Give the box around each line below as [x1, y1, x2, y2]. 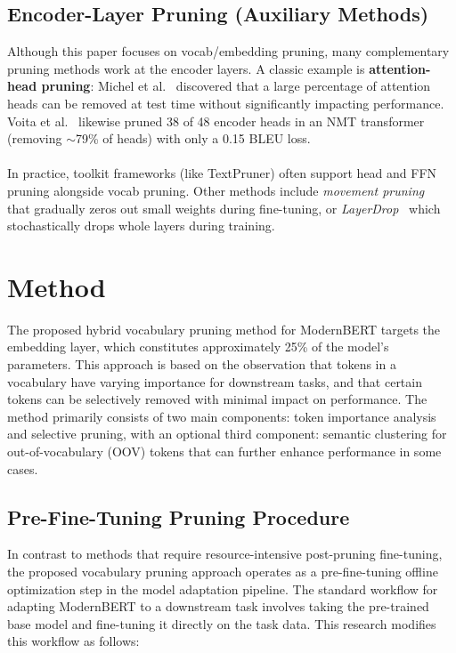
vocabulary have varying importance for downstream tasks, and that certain [7, 372, 422, 391]
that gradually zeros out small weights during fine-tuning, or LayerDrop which [7, 198, 441, 217]
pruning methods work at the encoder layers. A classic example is [7, 59, 365, 77]
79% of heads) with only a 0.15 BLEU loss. [75, 129, 311, 148]
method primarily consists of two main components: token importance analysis [7, 407, 436, 425]
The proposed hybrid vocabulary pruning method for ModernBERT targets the [7, 319, 441, 338]
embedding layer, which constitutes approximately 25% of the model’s [7, 337, 389, 356]
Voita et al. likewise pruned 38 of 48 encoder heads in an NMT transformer [7, 111, 425, 130]
